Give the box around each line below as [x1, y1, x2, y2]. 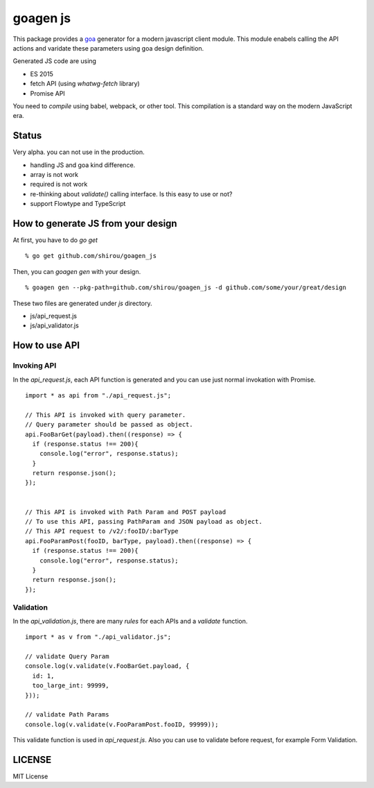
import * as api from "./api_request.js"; [25, 391, 172, 399]
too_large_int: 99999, [32, 682, 109, 689]
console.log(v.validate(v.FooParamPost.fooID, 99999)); [25, 720, 219, 728]
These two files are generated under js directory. [12, 299, 152, 307]
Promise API [30, 89, 65, 97]
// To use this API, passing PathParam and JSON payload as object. [25, 517, 262, 526]
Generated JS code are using [12, 57, 97, 65]
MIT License [12, 772, 48, 780]
